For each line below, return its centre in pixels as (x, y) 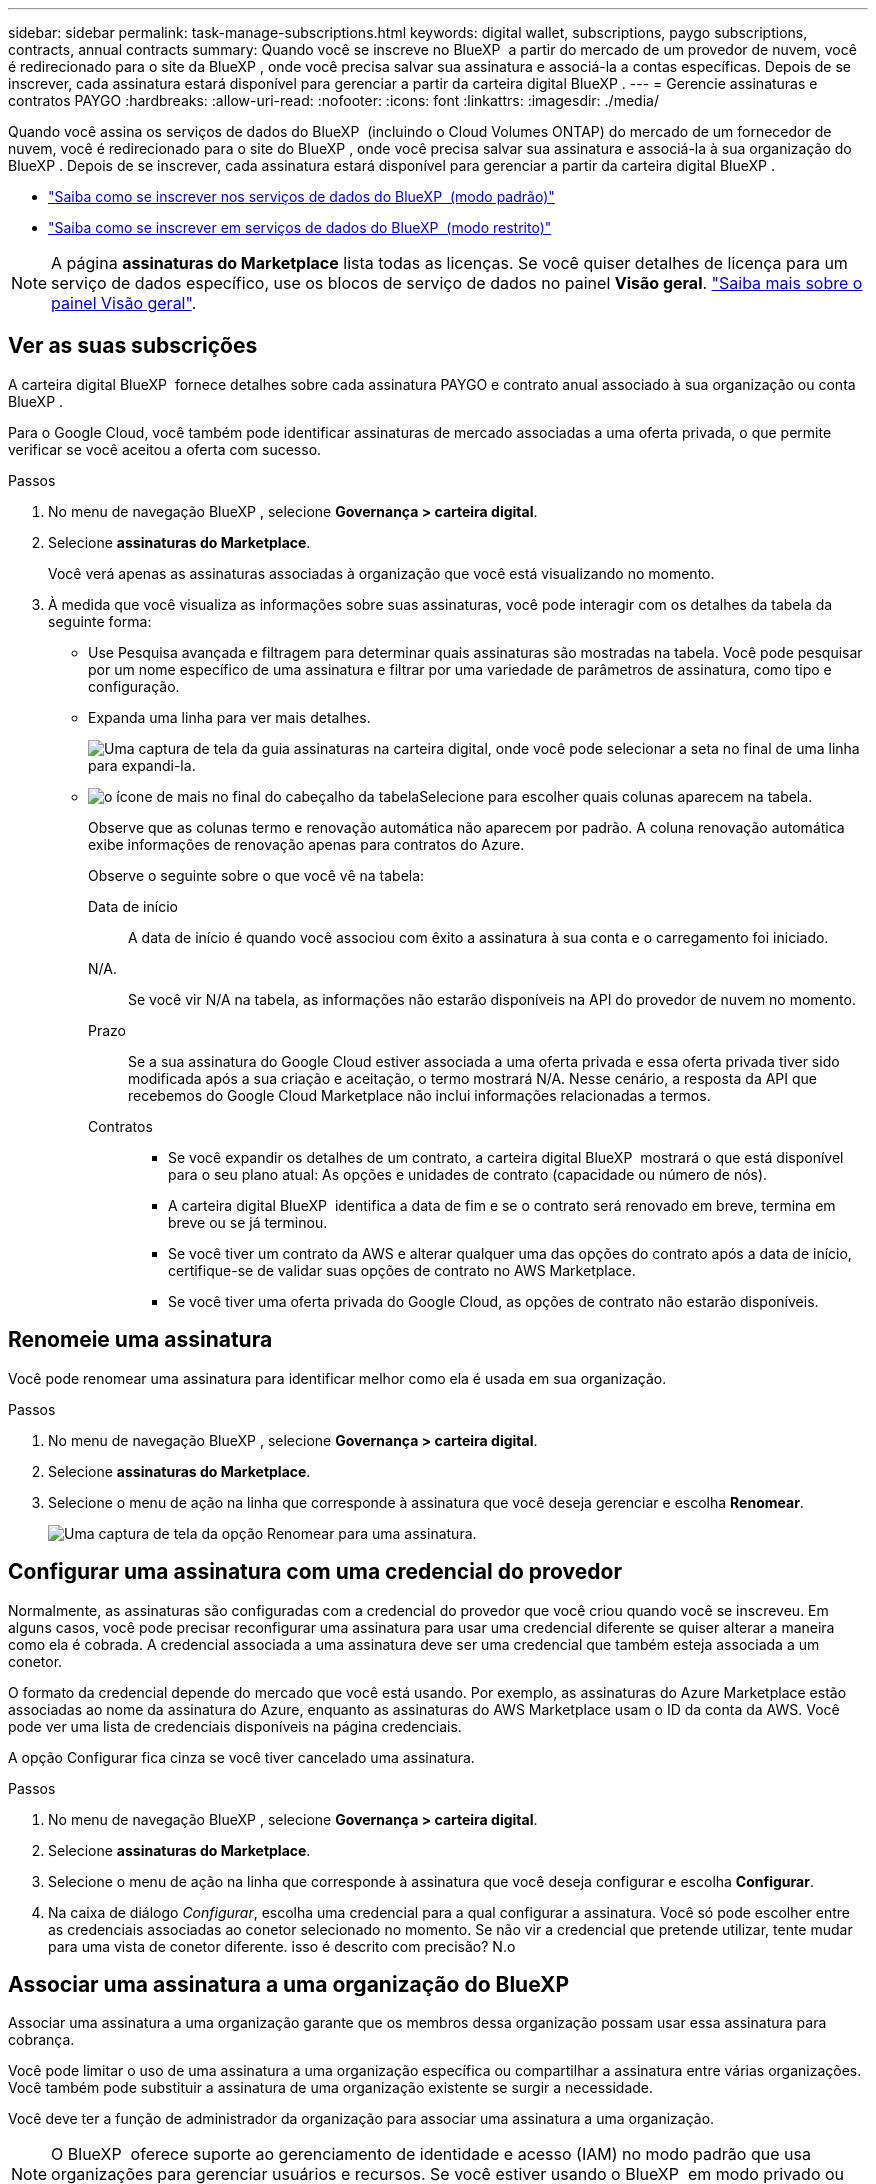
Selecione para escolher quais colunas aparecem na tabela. (616, 796)
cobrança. (41, 2040)
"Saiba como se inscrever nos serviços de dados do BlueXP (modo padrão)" (301, 196)
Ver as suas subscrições (133, 346)
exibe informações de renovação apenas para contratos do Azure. (306, 844)
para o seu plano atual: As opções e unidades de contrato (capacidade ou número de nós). (468, 1174)
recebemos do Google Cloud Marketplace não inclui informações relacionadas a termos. (419, 1095)
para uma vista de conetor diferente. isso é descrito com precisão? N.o (282, 1946)
